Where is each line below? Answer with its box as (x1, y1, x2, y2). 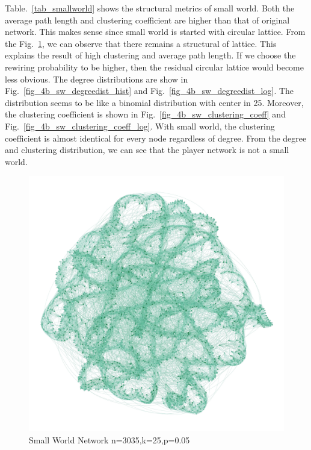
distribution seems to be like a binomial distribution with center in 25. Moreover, (5, 96, 304, 108)
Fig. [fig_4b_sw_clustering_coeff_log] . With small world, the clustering (5, 119, 275, 132)
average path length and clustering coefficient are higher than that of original (5, 13, 290, 26)
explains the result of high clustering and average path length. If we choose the (5, 49, 296, 61)
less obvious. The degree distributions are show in (5, 72, 188, 85)
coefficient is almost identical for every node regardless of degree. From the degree (5, 131, 307, 144)
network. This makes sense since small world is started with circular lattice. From (5, 25, 306, 38)
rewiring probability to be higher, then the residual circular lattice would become (5, 60, 304, 73)
